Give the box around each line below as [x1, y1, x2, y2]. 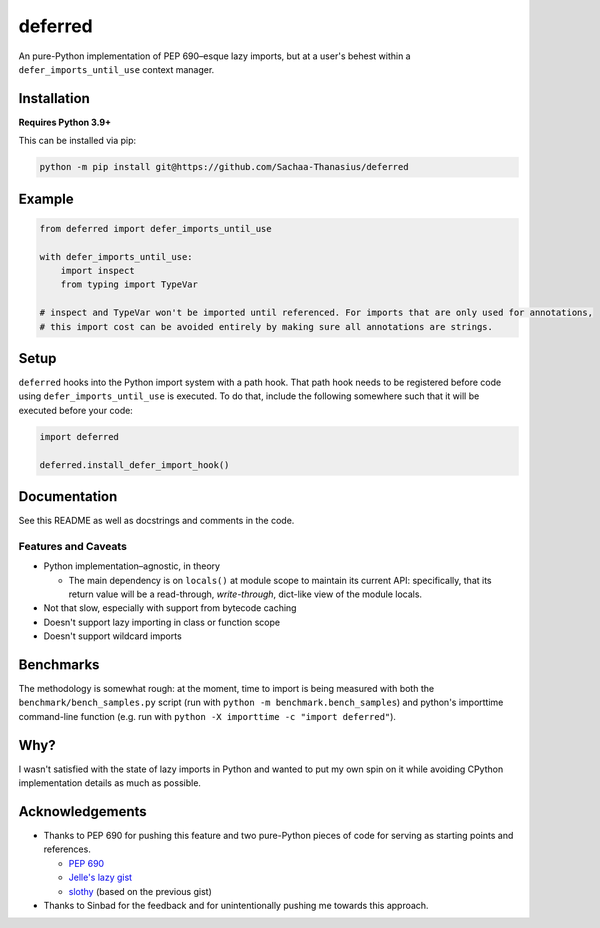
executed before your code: [18, 404, 134, 416]
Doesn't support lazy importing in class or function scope [43, 616, 280, 628]
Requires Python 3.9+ [18, 116, 112, 128]
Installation [18, 90, 90, 107]
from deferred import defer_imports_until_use [39, 223, 272, 234]
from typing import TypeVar [60, 279, 199, 290]
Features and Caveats [18, 539, 127, 553]
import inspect [60, 265, 135, 276]
